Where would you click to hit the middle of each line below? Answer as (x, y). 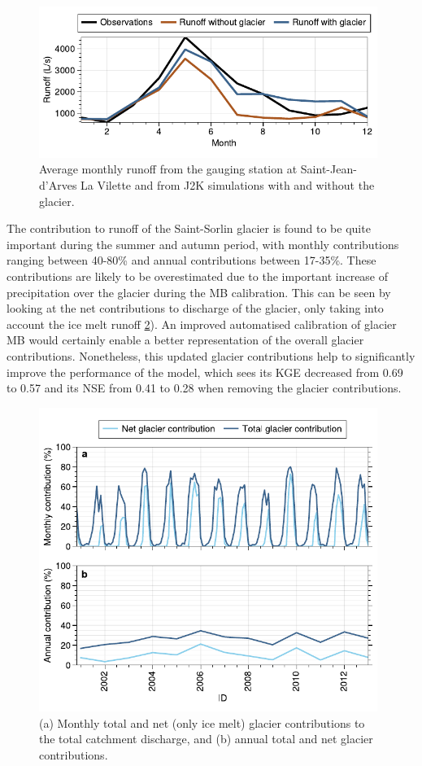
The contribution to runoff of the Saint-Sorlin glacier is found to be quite (189, 228)
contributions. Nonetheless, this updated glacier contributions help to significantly (211, 356)
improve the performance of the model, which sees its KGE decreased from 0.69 (205, 372)
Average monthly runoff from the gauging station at (168, 169)
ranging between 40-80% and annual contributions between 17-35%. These (191, 260)
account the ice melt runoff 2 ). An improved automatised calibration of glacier (202, 324)
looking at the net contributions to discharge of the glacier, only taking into (195, 308)
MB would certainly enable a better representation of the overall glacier (185, 340)
